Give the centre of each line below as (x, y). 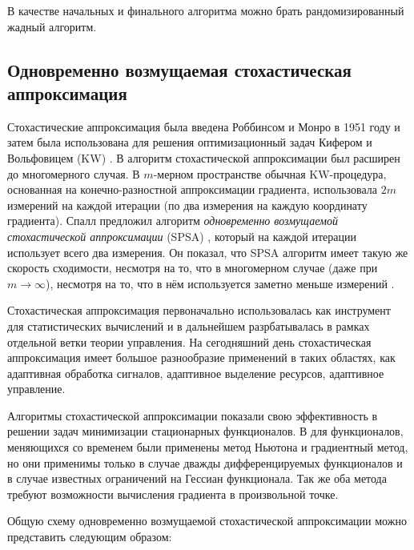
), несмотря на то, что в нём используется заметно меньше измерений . (220, 283)
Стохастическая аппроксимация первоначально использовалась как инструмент (199, 310)
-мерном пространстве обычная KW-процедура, (270, 173)
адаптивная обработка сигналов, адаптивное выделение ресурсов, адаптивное (196, 373)
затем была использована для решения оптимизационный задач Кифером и (190, 142)
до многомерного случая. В (74, 173)
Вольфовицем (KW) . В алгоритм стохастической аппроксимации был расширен (204, 157)
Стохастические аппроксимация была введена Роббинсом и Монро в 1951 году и (204, 126)
